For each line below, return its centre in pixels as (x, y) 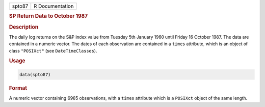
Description (24, 27)
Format (18, 88)
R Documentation (53, 6)
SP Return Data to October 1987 (48, 16)
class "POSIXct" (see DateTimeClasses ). (53, 51)
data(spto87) (35, 74)
